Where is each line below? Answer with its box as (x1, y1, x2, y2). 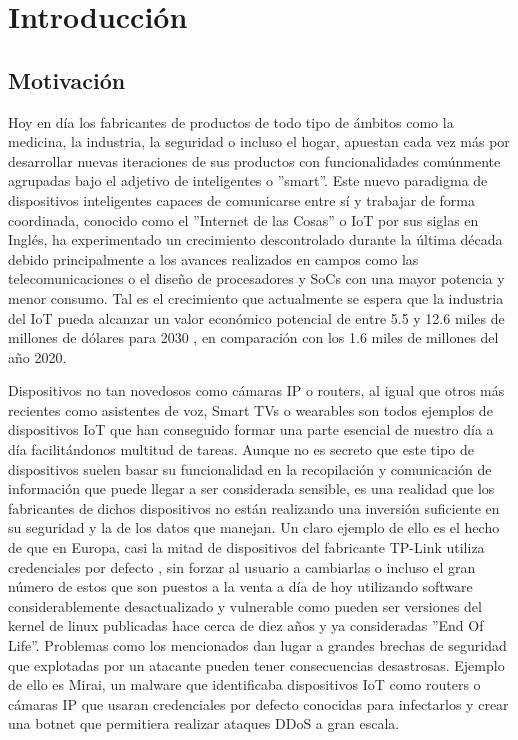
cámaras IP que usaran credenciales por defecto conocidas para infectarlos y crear (8, 693, 509, 714)
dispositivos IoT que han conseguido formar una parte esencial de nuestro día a (8, 419, 494, 440)
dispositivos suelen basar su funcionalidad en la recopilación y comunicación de (8, 458, 492, 479)
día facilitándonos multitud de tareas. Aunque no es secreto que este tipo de (8, 439, 474, 460)
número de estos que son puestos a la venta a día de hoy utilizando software (8, 576, 473, 597)
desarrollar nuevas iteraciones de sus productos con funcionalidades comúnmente (8, 150, 501, 171)
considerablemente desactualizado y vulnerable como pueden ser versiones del (8, 595, 482, 616)
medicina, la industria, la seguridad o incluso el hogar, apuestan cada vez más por (8, 131, 510, 152)
